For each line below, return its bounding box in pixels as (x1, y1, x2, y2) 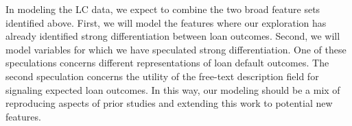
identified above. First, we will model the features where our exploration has (5, 15, 327, 29)
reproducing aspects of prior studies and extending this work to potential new (5, 96, 333, 110)
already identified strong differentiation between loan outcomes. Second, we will (5, 29, 340, 43)
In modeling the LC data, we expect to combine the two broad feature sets (5, 2, 320, 16)
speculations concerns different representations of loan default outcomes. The (5, 55, 329, 70)
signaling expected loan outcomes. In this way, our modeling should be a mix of (5, 82, 340, 97)
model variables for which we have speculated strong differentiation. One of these (5, 42, 347, 56)
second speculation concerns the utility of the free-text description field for (5, 68, 319, 83)
